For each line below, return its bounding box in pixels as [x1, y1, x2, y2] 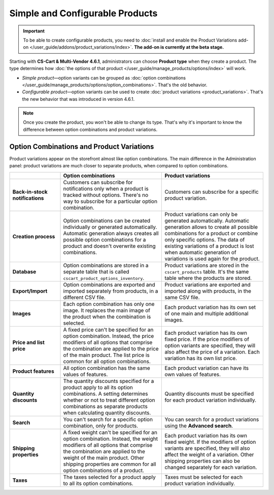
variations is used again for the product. [164, 255, 260, 262]
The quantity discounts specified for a [63, 377, 154, 384]
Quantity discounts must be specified [164, 390, 254, 397]
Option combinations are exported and [63, 281, 156, 288]
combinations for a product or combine [164, 230, 258, 237]
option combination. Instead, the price [63, 332, 154, 339]
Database [12, 268, 37, 275]
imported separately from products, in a [63, 287, 158, 294]
